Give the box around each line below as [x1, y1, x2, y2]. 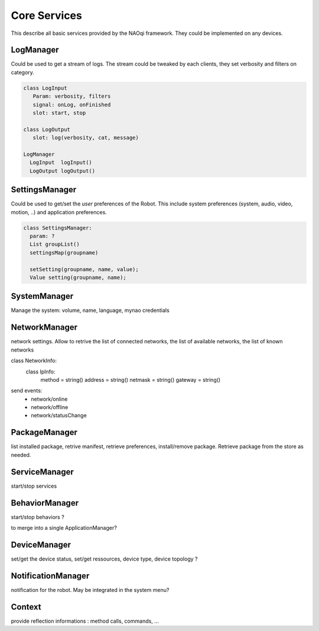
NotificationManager [11, 571, 90, 581]
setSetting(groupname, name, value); [30, 266, 139, 272]
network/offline [31, 404, 69, 411]
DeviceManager [11, 539, 71, 550]
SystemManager [11, 291, 74, 301]
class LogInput [23, 85, 67, 91]
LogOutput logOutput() [30, 168, 96, 174]
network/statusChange [31, 412, 87, 419]
